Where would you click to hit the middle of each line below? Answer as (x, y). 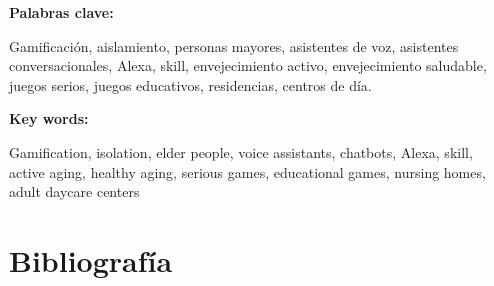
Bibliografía (91, 259)
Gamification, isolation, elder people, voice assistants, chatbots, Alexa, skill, (241, 151)
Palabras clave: (61, 12)
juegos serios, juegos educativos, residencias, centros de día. (190, 84)
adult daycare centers (74, 191)
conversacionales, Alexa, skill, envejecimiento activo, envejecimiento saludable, (248, 65)
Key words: (49, 118)
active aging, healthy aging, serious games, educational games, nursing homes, (247, 171)
